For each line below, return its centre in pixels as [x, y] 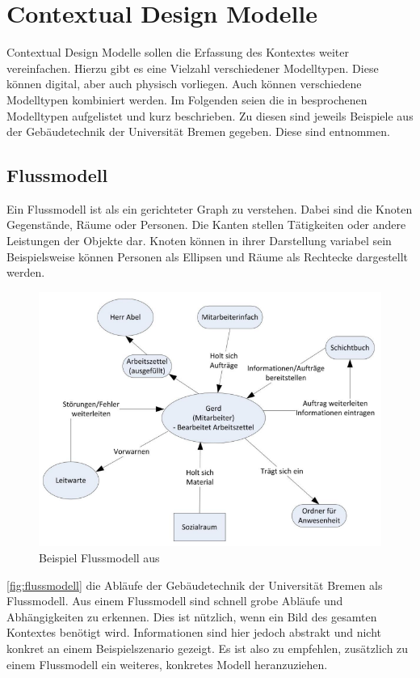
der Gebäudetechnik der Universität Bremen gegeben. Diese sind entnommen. [198, 131]
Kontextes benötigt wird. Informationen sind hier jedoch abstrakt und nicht [194, 632]
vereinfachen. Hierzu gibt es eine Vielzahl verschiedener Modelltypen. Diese [193, 68]
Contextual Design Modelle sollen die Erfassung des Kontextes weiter [178, 52]
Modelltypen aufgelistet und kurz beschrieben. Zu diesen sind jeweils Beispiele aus [210, 115]
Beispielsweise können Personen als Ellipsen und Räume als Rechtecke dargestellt [208, 256]
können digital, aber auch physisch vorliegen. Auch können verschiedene [184, 84]
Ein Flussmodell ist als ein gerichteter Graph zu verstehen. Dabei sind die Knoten [210, 208]
